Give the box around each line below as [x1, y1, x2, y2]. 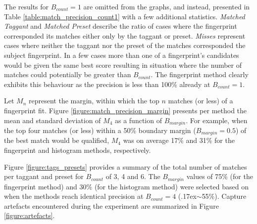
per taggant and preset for [4, 171, 84, 181]
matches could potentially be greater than [4, 69, 131, 80]
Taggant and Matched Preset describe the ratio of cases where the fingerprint [4, 21, 237, 31]
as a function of [114, 115, 162, 125]
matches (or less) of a [168, 95, 233, 106]
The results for [4, 1, 49, 11]
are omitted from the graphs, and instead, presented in [83, 1, 250, 11]
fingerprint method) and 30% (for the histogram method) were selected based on [4, 181, 249, 191]
